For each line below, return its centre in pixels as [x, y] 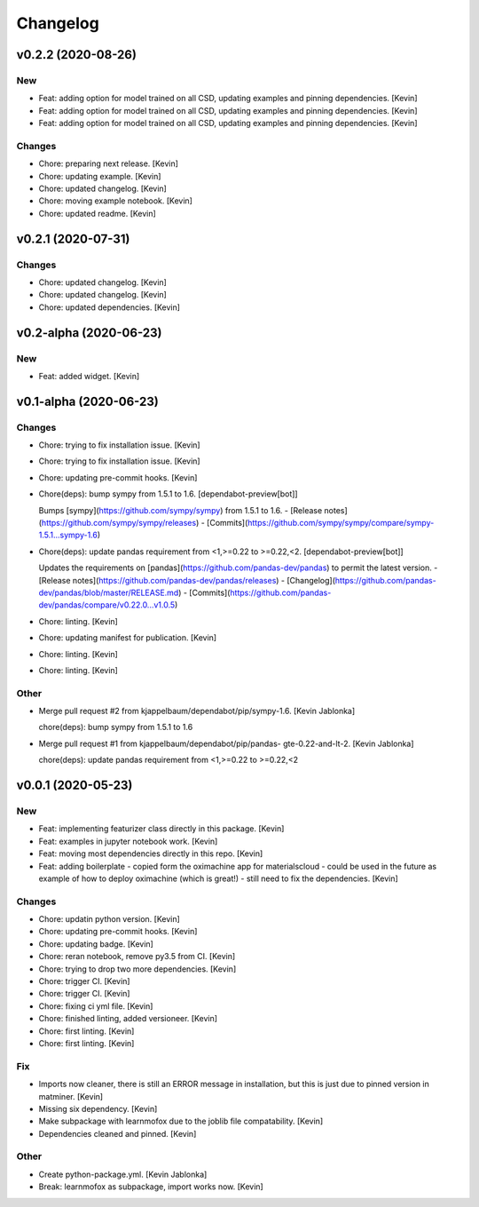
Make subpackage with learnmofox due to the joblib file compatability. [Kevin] [181, 1121]
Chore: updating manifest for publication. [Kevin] [128, 638]
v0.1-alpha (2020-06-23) [87, 401]
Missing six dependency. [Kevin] [98, 1108]
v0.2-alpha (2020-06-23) [89, 333]
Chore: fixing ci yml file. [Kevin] [96, 1006]
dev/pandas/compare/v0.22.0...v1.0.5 [107, 605]
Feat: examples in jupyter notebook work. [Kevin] [128, 841]
